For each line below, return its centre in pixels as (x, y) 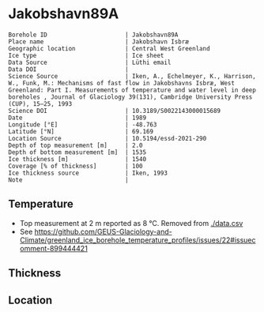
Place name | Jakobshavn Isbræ (99, 41)
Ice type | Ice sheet (86, 55)
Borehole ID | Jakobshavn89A (93, 35)
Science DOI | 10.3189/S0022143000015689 (115, 111)
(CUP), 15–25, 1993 (40, 103)
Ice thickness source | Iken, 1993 (88, 173)
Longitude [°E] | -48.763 (83, 124)
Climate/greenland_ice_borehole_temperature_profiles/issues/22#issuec (138, 240)
